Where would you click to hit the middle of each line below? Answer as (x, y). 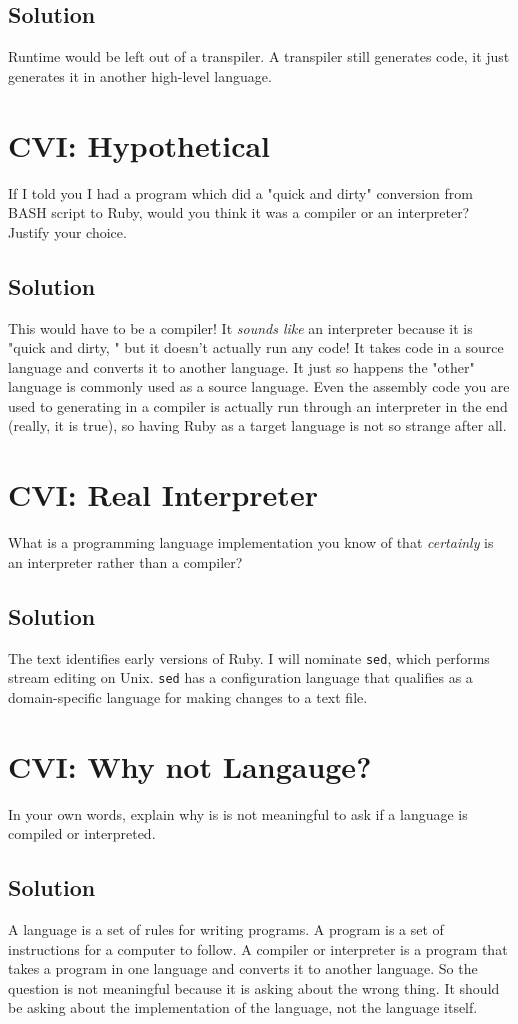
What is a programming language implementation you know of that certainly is (251, 542)
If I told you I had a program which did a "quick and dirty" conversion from (240, 192)
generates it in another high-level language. (140, 75)
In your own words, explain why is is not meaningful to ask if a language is (238, 813)
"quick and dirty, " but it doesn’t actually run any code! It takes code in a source (256, 347)
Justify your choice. (67, 231)
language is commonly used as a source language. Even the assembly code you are (259, 386)
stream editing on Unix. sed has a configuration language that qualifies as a (240, 677)
